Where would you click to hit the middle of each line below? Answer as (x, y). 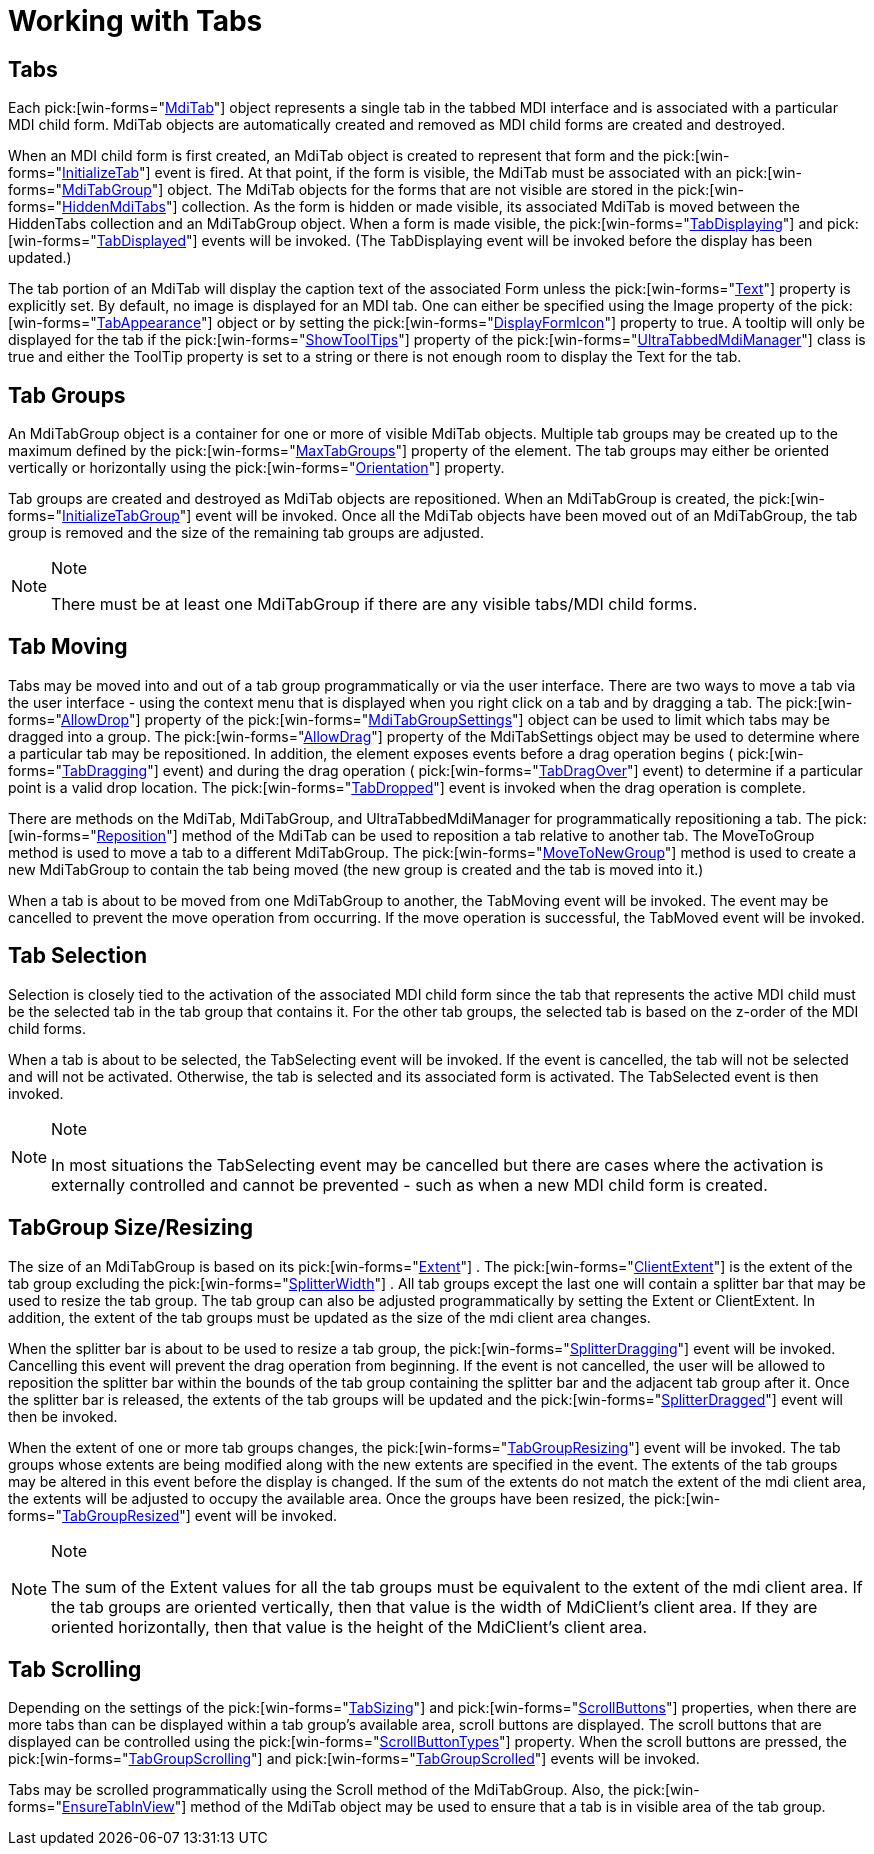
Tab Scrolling (75, 1669)
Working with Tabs (135, 21)
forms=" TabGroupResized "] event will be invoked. (173, 1515)
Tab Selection (78, 956)
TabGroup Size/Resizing (131, 1228)
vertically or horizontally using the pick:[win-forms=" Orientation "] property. (256, 468)
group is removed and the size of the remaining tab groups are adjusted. (246, 533)
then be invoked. (63, 1416)
